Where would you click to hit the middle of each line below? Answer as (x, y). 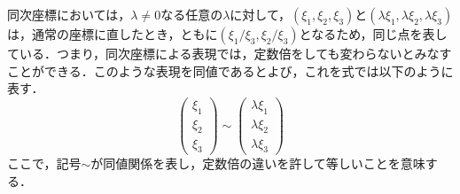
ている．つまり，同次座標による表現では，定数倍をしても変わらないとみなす (230, 53)
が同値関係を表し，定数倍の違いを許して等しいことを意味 (258, 163)
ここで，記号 (44, 163)
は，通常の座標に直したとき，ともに (113, 34)
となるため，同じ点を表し (373, 34)
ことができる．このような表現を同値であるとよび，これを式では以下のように (230, 70)
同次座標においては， (69, 14)
